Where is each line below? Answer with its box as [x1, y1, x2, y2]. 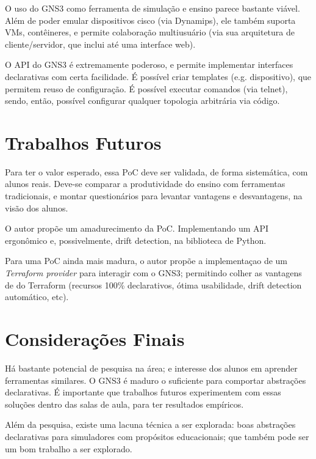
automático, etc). [5, 290, 69, 303]
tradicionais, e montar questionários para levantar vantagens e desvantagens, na [5, 189, 303, 202]
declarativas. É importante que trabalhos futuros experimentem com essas [5, 386, 281, 398]
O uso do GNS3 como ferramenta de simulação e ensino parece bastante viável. [5, 2, 300, 14]
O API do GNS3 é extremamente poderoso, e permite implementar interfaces [5, 58, 293, 71]
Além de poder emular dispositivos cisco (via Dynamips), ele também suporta [5, 13, 296, 26]
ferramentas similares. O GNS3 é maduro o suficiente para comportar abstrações [5, 373, 306, 386]
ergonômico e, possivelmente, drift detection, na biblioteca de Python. [5, 233, 267, 246]
